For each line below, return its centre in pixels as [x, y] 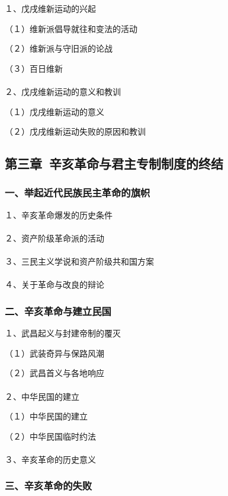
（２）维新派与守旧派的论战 [59, 48]
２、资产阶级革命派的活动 [54, 238]
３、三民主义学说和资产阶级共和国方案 [79, 261]
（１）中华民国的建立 [46, 416]
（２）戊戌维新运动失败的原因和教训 [75, 131]
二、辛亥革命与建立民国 [58, 311]
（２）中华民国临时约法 [50, 436]
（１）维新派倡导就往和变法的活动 [71, 28]
